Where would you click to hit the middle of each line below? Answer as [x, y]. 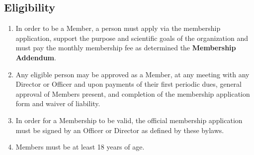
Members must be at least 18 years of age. [80, 147]
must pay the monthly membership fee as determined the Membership [126, 48]
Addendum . [36, 57]
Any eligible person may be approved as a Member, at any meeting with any [132, 74]
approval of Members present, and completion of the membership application [133, 93]
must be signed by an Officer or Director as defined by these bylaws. [120, 130]
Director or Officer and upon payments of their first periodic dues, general [128, 84]
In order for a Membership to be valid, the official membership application [129, 120]
